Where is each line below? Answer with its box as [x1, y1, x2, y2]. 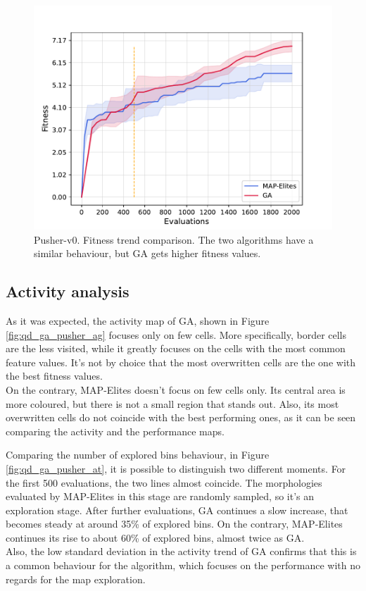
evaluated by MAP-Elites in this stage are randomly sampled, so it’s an [6, 489, 315, 504]
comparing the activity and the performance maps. [6, 423, 225, 438]
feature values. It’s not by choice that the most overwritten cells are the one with [6, 354, 356, 369]
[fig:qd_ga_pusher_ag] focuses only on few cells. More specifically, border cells [6, 327, 347, 342]
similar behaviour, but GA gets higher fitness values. [34, 246, 261, 261]
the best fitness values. [6, 368, 103, 383]
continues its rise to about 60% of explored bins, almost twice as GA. [6, 530, 305, 545]
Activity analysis [6, 280, 130, 302]
